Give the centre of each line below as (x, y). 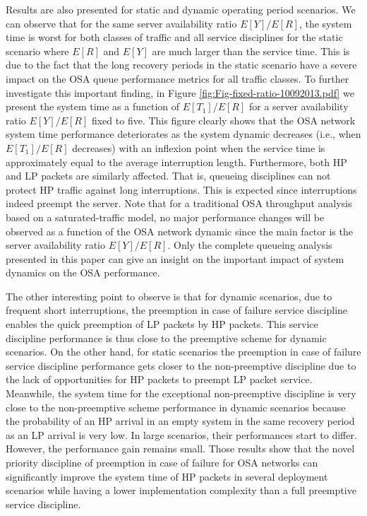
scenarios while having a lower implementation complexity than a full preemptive (181, 490)
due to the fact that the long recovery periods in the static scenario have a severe (181, 65)
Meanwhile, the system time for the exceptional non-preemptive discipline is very (181, 393)
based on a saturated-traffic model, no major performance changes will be (165, 217)
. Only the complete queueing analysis (250, 245)
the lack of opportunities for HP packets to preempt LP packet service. (159, 379)
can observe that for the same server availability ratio (121, 23)
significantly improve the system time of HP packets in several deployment (167, 476)
